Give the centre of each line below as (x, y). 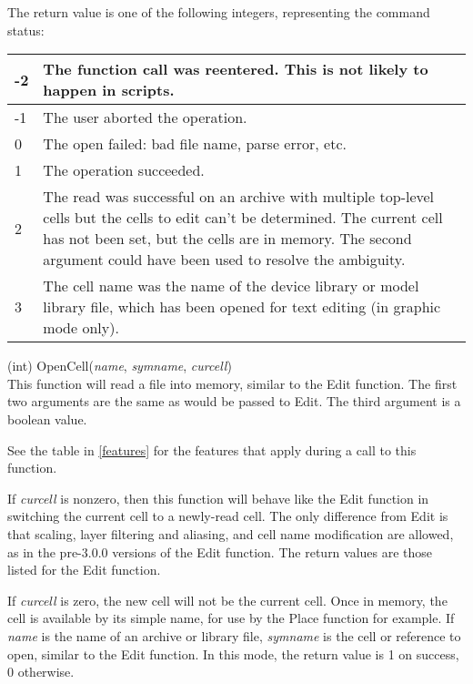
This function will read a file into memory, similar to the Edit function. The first (232, 383)
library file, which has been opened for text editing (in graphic (242, 307)
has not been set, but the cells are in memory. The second (227, 239)
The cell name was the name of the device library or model (231, 286)
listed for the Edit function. (84, 570)
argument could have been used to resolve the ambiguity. (224, 260)
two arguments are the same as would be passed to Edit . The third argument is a (234, 401)
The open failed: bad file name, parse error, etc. (195, 144)
